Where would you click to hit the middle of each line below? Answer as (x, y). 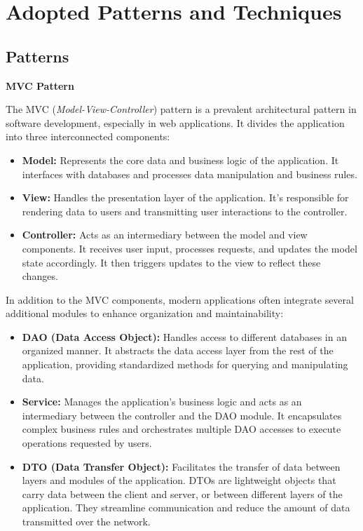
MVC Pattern (40, 85)
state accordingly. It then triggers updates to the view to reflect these (171, 262)
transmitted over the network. (86, 522)
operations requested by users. (87, 443)
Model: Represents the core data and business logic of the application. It (180, 160)
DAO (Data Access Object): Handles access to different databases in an (184, 336)
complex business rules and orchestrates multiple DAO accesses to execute (181, 429)
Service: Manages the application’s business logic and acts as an (162, 402)
